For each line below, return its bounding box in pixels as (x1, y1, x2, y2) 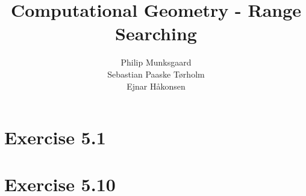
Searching (115, 21, 197, 46)
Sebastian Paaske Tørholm (107, 67, 205, 80)
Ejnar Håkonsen (126, 79, 186, 92)
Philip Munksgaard (120, 56, 192, 69)
